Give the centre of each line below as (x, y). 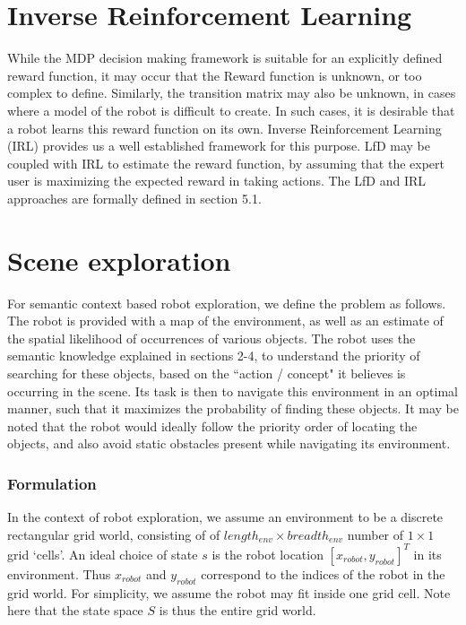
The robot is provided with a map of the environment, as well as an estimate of (225, 321)
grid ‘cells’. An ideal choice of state (103, 554)
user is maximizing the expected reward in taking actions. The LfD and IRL (216, 181)
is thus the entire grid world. (237, 610)
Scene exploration (119, 260)
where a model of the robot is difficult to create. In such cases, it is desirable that (231, 110)
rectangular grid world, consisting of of (114, 534)
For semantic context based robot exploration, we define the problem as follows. (227, 303)
